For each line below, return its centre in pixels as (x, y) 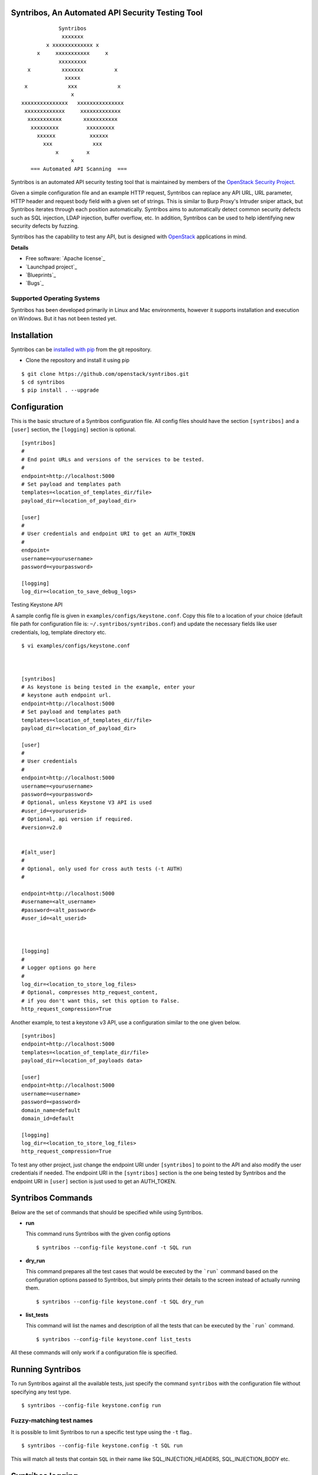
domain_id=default (48, 1118)
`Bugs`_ (35, 283)
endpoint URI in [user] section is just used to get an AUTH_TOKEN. (94, 1181)
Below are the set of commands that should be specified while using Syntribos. (107, 1212)
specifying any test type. (41, 1392)
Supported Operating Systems (55, 299)
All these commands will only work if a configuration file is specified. (94, 1353)
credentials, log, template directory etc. (59, 632)
